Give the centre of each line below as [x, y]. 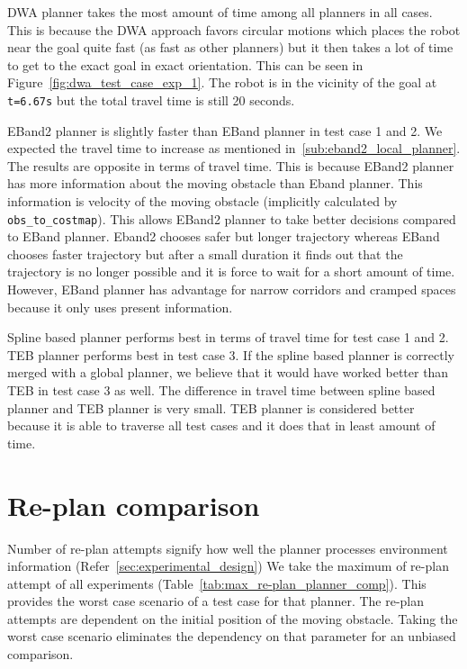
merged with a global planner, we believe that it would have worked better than [228, 372]
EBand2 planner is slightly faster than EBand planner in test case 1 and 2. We [225, 130]
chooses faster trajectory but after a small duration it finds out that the [205, 253]
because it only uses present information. [120, 307]
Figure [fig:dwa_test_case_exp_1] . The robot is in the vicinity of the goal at [222, 82]
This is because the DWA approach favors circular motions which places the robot [234, 29]
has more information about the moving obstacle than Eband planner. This [215, 183]
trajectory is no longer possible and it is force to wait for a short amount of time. [231, 271]
